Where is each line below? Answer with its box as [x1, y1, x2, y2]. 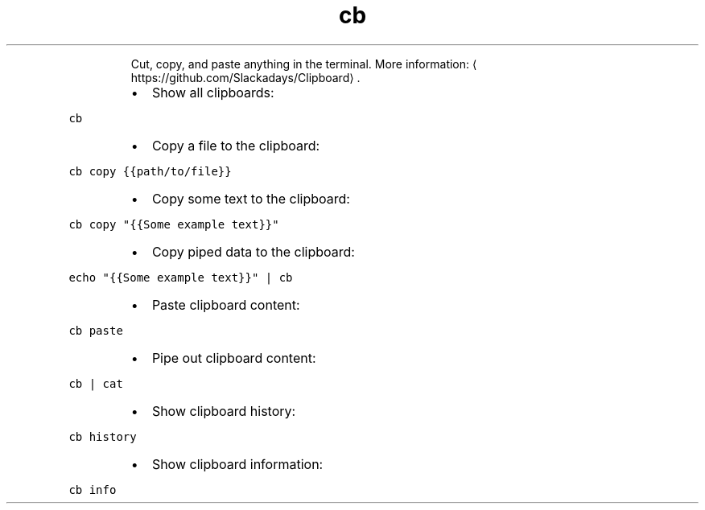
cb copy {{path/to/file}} [68, 164, 232, 178]
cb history [68, 430, 137, 443]
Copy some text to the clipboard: [151, 190, 350, 207]
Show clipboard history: [151, 402, 296, 419]
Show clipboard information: [151, 455, 324, 472]
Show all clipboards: [151, 84, 274, 101]
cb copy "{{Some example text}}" [68, 217, 279, 231]
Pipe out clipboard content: [151, 349, 316, 366]
